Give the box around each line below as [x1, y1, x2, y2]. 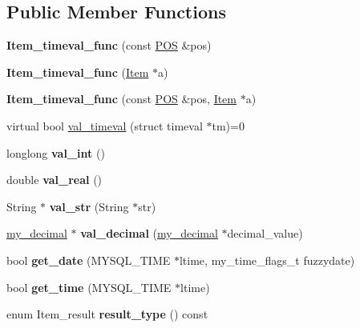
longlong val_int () [6, 144, 105, 161]
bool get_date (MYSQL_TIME [6, 251, 171, 268]
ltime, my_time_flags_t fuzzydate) [179, 251, 355, 268]
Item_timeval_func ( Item [6, 63, 149, 80]
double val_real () [6, 171, 103, 188]
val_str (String [49, 198, 129, 214]
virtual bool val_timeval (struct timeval [6, 117, 203, 134]
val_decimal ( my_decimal [80, 225, 218, 242]
